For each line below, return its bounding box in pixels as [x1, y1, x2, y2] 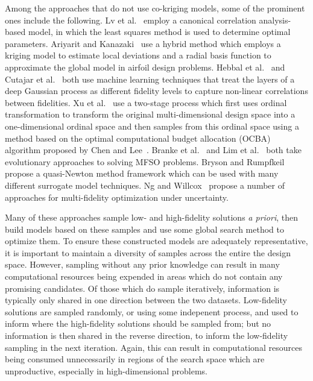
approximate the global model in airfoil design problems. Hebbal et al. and [5, 60, 285, 73]
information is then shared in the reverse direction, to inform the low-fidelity [5, 329, 288, 342]
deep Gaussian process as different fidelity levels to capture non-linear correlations [5, 84, 308, 97]
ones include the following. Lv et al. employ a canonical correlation [5, 13, 256, 26]
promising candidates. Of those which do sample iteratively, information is [5, 282, 280, 294]
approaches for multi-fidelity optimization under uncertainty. [5, 190, 229, 203]
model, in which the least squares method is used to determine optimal [28, 25, 291, 38]
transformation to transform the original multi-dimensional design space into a [5, 108, 296, 121]
